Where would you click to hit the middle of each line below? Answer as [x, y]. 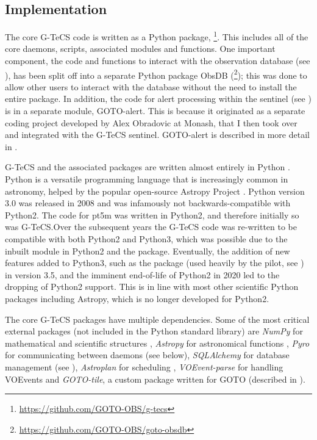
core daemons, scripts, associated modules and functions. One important [140, 49]
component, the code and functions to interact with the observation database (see [158, 61]
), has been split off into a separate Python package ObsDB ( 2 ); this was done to [156, 74]
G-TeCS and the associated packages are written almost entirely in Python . [148, 167]
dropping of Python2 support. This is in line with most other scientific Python [152, 287]
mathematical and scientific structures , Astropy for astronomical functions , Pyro [157, 343]
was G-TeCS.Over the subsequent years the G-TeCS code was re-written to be [151, 227]
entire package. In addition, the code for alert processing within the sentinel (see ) [158, 99]
